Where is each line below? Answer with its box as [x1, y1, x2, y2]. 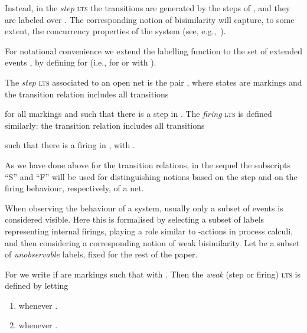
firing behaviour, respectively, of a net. [5, 182, 144, 194]
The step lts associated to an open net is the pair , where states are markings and [5, 76, 302, 88]
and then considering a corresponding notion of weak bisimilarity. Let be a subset [5, 236, 300, 249]
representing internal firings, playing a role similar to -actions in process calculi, [5, 224, 293, 237]
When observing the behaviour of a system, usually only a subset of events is [5, 201, 283, 214]
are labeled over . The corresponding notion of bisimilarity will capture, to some [5, 13, 295, 25]
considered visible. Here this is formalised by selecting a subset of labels [5, 213, 264, 226]
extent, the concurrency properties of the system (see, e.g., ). [5, 25, 226, 37]
